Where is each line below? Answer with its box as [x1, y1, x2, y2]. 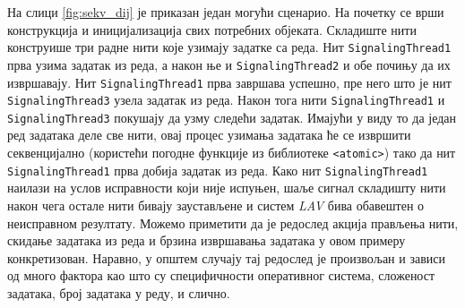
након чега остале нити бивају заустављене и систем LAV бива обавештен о [7, 195, 425, 214]
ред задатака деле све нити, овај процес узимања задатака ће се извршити [7, 125, 411, 144]
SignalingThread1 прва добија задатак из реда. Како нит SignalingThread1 [7, 160, 428, 179]
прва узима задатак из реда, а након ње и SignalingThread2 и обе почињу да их [7, 55, 451, 73]
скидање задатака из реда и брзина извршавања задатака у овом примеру [7, 231, 406, 250]
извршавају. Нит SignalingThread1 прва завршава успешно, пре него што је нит [7, 73, 452, 91]
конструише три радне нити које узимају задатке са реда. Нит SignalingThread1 [7, 38, 452, 56]
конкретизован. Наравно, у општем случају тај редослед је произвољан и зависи [7, 248, 445, 267]
